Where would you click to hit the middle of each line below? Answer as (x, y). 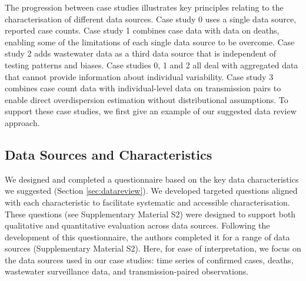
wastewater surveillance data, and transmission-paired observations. (127, 271)
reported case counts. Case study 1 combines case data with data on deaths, (142, 30)
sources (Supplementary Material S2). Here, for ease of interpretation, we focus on (153, 248)
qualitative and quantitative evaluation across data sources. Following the (137, 225)
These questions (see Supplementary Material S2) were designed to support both (150, 214)
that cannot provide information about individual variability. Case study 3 (139, 76)
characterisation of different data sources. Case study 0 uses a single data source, (151, 19)
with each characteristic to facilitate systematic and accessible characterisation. (147, 202)
